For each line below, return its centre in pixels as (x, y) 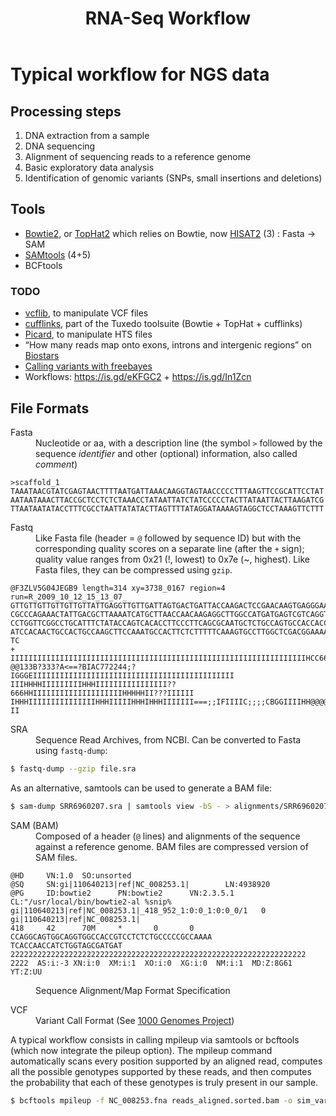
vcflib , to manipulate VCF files (86, 313)
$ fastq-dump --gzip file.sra (73, 768)
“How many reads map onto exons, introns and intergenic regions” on (168, 345)
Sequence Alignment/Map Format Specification (133, 990)
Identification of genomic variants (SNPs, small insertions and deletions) (173, 178)
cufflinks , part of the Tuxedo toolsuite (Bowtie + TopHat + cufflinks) (163, 324)
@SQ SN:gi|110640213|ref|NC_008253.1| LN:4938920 (140, 884)
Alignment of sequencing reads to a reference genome (138, 156)
